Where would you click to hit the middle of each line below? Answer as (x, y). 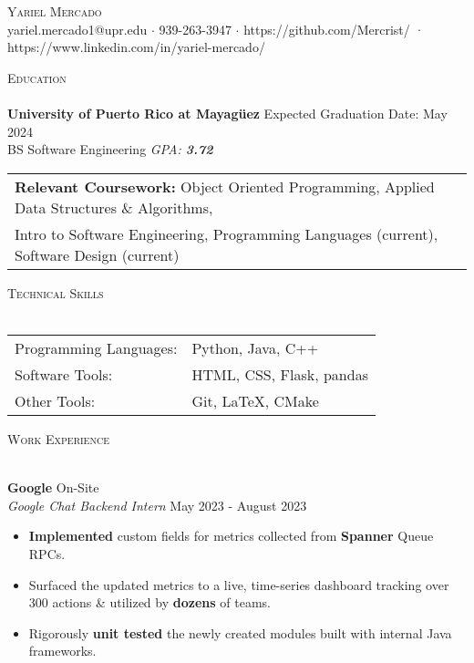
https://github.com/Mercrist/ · (334, 29)
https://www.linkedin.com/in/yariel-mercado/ (136, 47)
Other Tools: (55, 400)
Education (37, 77)
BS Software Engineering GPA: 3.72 (110, 149)
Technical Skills (56, 292)
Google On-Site (53, 487)
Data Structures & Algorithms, (114, 207)
